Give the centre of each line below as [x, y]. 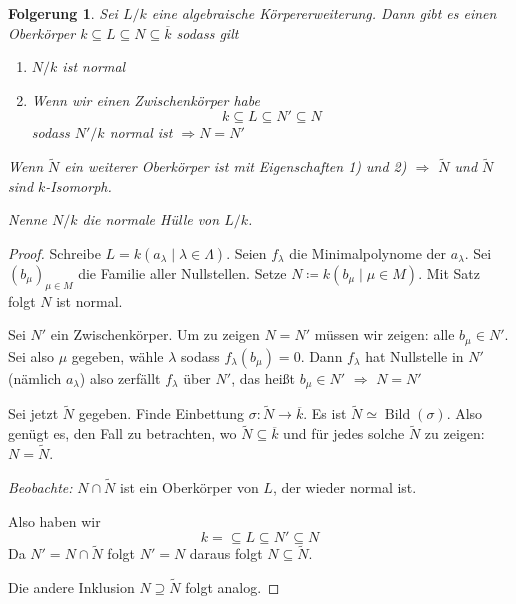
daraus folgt [226, 553]
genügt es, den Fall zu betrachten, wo [122, 433]
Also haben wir [54, 520]
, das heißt [263, 377]
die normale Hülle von [151, 219]
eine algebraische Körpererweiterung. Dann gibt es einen [324, 13]
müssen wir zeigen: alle [384, 334]
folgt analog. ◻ [232, 587]
